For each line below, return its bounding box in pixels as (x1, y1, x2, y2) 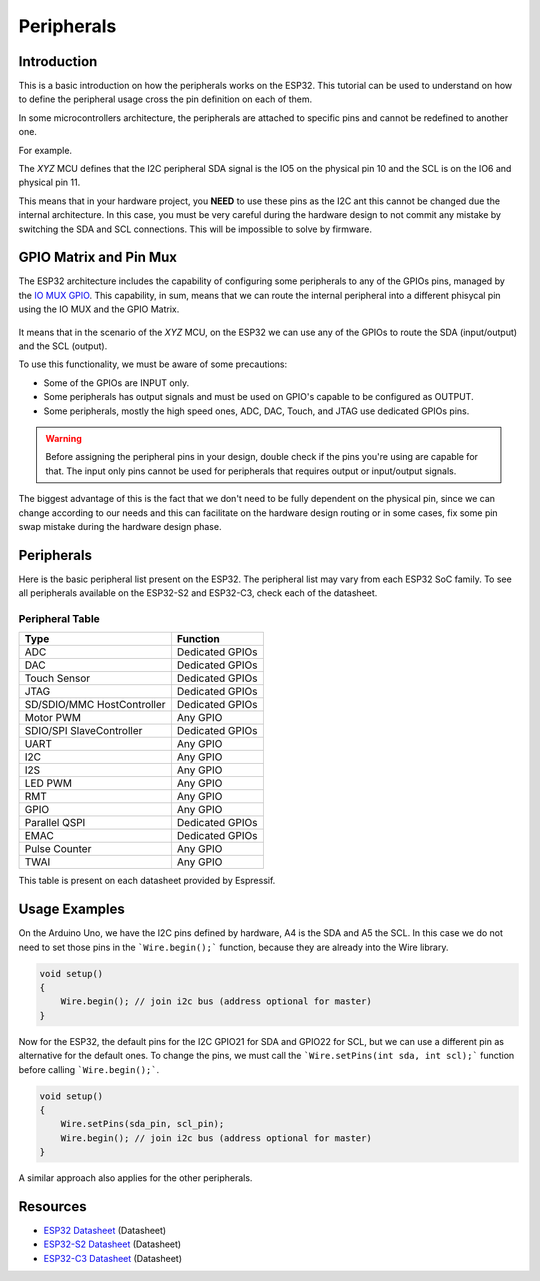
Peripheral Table (18, 612, 100, 626)
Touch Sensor (24, 671, 91, 685)
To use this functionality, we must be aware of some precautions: (18, 358, 288, 370)
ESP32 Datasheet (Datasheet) (43, 1225, 167, 1237)
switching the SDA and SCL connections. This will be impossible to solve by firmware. (18, 223, 372, 235)
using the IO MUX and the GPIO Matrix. (18, 303, 180, 315)
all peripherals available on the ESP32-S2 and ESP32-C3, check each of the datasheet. (18, 587, 378, 599)
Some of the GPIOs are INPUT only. (43, 376, 190, 389)
